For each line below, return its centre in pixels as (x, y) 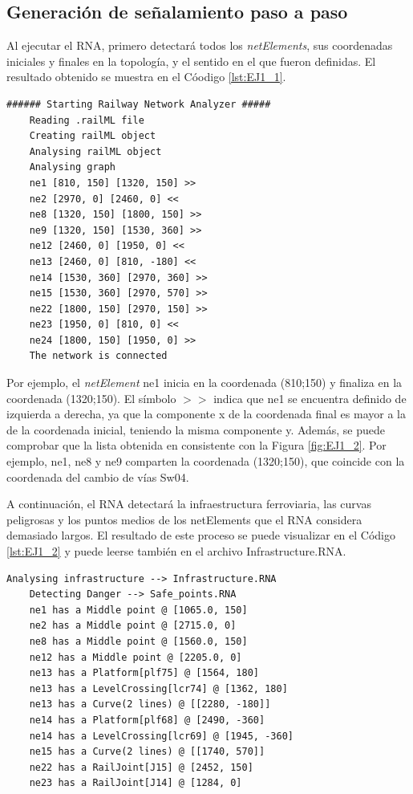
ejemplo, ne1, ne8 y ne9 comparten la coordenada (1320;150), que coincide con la (206, 461)
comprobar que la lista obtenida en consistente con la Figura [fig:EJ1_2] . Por (196, 445)
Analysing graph (73, 167)
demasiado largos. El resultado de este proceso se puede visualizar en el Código (201, 535)
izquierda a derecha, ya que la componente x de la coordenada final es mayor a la (206, 414)
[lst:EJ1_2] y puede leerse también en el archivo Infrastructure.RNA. (176, 551)
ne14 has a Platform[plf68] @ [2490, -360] (147, 720)
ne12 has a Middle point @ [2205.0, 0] (136, 657)
